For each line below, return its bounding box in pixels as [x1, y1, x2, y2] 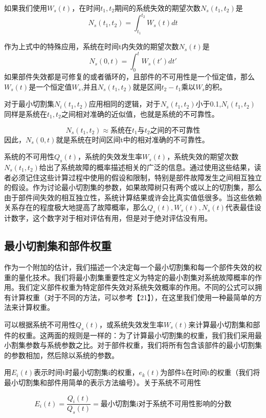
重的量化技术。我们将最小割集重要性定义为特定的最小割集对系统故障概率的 [4, 271, 255, 282]
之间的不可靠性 [150, 127, 201, 134]
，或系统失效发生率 [99, 319, 164, 329]
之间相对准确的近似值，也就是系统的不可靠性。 [61, 108, 219, 119]
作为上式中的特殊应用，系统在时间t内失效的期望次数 [4, 41, 179, 52]
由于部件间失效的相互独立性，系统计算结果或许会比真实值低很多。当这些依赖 [4, 192, 262, 202]
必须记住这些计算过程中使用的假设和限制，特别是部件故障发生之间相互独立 [11, 172, 262, 182]
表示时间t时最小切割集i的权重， [34, 367, 139, 378]
